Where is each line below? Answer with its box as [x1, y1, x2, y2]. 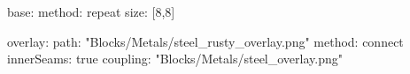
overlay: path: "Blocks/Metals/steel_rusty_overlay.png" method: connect [7, 32, 404, 50]
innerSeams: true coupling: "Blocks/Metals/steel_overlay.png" [7, 49, 343, 68]
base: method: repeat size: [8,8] [7, 3, 175, 20]
